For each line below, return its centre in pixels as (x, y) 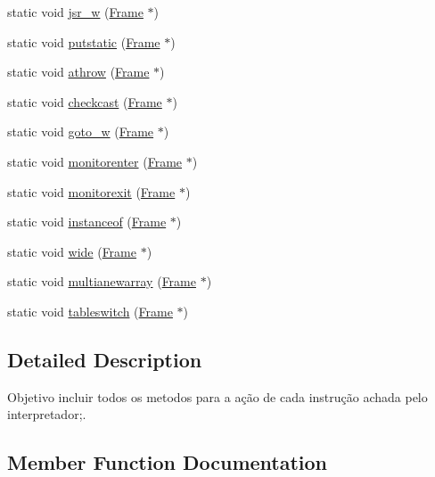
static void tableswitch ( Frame (90, 311)
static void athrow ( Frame (78, 72)
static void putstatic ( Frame (84, 41)
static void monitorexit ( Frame (91, 191)
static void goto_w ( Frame (81, 132)
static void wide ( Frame (72, 251)
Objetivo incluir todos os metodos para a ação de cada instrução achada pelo (217, 396)
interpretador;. (47, 414)
